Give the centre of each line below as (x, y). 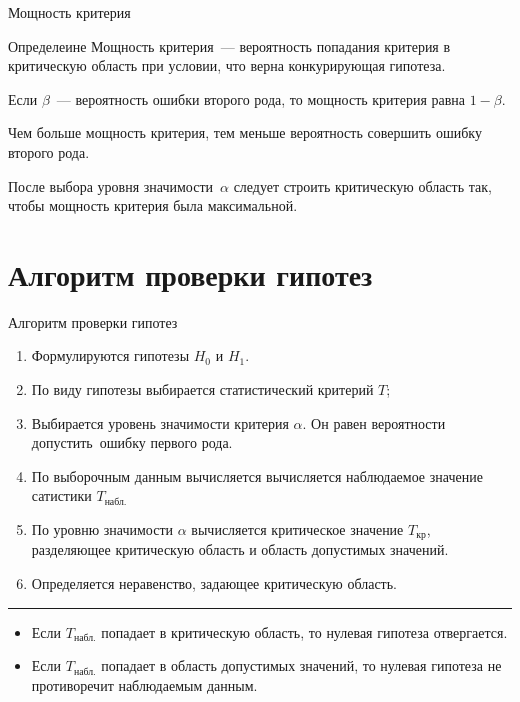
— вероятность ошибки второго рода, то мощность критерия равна (261, 98)
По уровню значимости (102, 529)
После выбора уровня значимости (110, 185)
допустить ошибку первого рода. (132, 442)
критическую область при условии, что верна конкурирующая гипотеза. (227, 65)
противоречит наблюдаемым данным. (144, 684)
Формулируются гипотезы (110, 355)
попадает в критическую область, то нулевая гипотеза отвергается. (304, 631)
